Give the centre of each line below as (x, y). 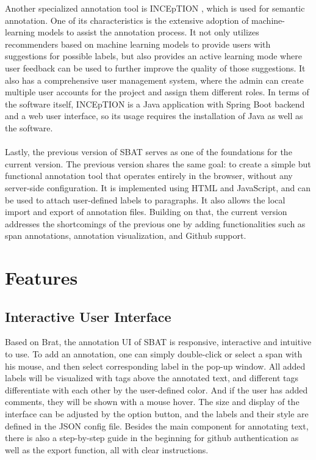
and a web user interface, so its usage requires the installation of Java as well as (154, 116)
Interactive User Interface (88, 316)
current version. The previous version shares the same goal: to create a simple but (158, 163)
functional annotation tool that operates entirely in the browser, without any (149, 176)
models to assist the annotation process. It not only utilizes (148, 32)
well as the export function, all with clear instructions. (107, 449)
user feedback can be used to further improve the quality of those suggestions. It (155, 68)
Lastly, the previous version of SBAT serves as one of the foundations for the (149, 152)
